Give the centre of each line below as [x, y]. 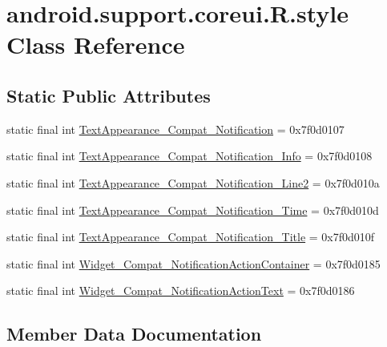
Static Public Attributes [109, 95]
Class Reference [96, 44]
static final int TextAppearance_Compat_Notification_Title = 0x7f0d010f [191, 237]
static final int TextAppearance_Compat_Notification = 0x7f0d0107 [175, 129]
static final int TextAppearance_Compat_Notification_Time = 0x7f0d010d [193, 210]
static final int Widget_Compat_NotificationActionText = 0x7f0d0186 [181, 291]
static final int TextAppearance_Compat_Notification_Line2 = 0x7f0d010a [193, 182]
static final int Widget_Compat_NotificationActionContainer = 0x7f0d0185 [193, 263]
